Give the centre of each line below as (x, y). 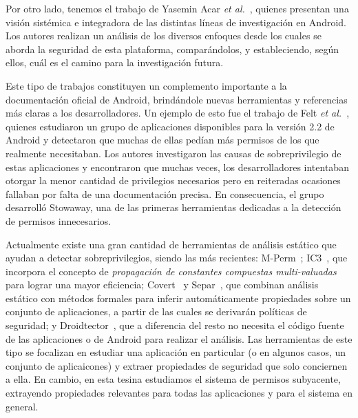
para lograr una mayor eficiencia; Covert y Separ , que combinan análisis (162, 285)
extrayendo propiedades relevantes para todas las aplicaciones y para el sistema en (179, 393)
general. (22, 406)
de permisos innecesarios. (59, 220)
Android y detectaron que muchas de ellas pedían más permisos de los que (162, 140)
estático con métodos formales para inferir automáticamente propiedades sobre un (178, 298)
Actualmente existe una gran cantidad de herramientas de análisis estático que (171, 244)
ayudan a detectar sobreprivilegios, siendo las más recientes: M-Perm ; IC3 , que (177, 258)
